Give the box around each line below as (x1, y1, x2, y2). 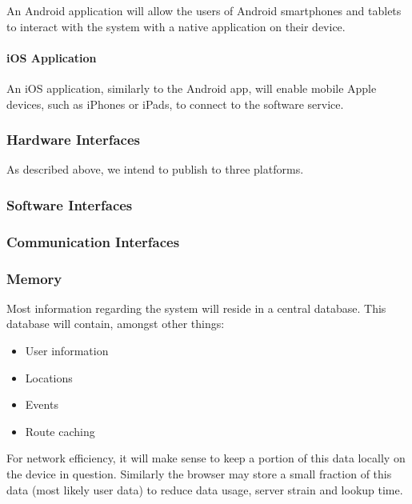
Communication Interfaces (6, 231, 180, 251)
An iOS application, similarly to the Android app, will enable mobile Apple (6, 79, 377, 96)
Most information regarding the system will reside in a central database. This (6, 299, 386, 316)
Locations (25, 369, 73, 386)
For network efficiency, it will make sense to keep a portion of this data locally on (6, 450, 406, 466)
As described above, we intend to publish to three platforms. (6, 161, 304, 178)
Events (25, 396, 58, 413)
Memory (6, 268, 62, 288)
